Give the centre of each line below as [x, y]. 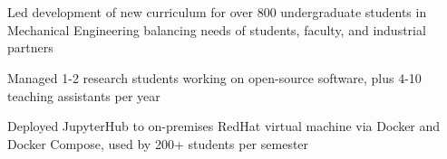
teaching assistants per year [84, 95]
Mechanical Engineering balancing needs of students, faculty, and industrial [217, 29]
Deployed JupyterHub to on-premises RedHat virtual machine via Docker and [224, 126]
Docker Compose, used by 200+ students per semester [158, 143]
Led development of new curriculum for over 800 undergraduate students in [217, 12]
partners [30, 47]
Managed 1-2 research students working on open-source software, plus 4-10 [214, 77]
